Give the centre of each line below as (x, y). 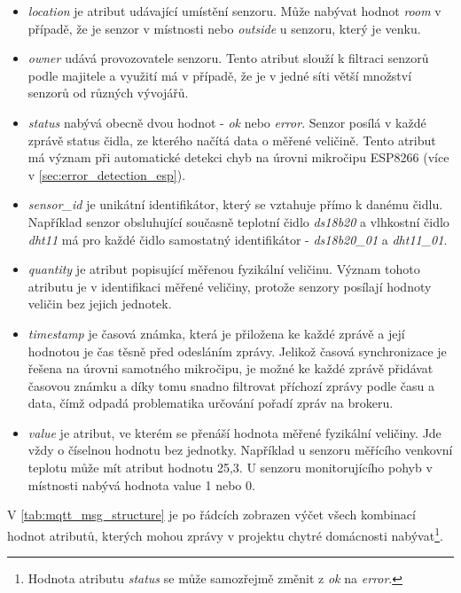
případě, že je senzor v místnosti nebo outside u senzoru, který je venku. (224, 28)
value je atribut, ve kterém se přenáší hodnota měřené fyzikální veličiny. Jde (234, 432)
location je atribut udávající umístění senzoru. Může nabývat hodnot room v (234, 11)
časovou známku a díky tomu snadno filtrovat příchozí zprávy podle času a (231, 385)
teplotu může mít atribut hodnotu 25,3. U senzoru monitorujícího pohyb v (230, 468)
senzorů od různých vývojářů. (108, 93)
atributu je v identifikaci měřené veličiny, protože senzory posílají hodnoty (230, 286)
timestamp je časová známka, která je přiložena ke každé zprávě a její (216, 333)
